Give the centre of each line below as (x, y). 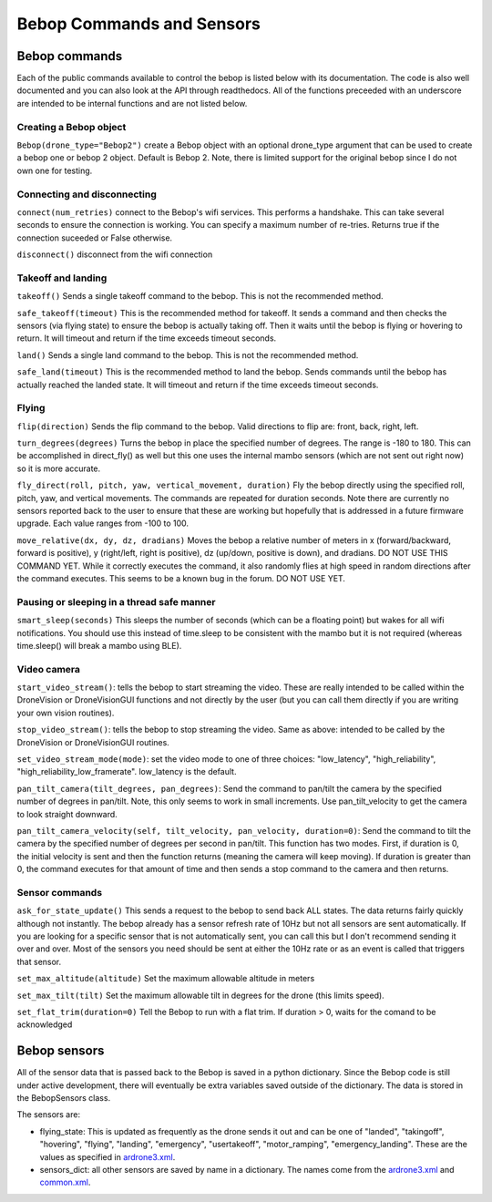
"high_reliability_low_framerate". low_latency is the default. (127, 772)
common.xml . (65, 1182)
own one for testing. (55, 170)
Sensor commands (60, 892)
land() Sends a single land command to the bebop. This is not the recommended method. (188, 354)
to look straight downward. (67, 814)
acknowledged (45, 1024)
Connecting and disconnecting (87, 194)
